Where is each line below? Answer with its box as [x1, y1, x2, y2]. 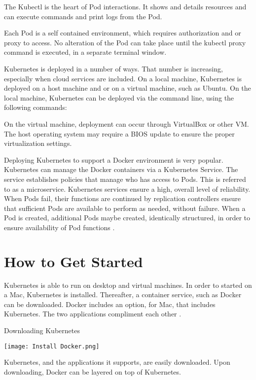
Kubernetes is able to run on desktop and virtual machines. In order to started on [4, 279, 252, 290]
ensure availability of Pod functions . [4, 222, 115, 232]
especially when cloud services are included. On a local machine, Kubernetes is [4, 73, 242, 83]
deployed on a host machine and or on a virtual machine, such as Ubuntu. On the [4, 83, 251, 93]
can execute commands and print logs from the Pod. [4, 11, 162, 21]
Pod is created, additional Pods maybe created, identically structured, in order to [4, 212, 251, 223]
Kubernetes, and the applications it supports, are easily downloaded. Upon [4, 357, 230, 367]
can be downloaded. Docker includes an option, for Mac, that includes [4, 299, 216, 309]
